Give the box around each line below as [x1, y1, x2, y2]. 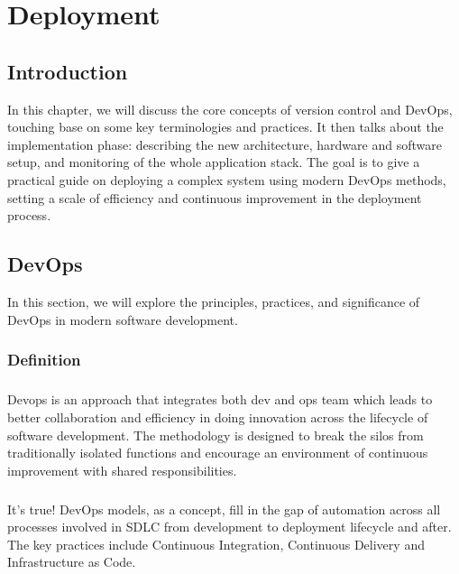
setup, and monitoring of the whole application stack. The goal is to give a [7, 153, 420, 171]
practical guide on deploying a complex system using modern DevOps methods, [7, 170, 446, 189]
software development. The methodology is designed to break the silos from [7, 425, 424, 444]
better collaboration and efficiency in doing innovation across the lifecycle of [7, 407, 428, 426]
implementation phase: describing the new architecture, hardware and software [7, 134, 442, 153]
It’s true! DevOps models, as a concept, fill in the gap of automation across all [7, 499, 441, 518]
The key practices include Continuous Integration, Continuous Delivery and [7, 534, 425, 553]
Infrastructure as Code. [7, 552, 136, 571]
